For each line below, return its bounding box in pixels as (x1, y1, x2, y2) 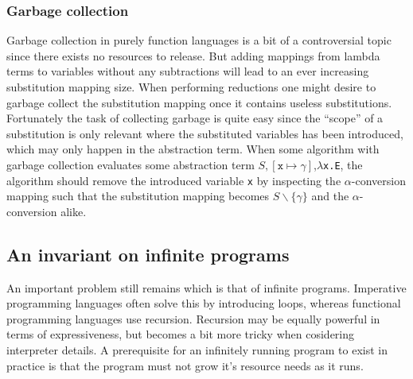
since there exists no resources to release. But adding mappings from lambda (6, 47, 380, 64)
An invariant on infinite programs (6, 242, 290, 266)
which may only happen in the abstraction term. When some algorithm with (6, 141, 380, 157)
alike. (60, 203, 87, 219)
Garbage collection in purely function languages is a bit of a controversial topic (6, 32, 392, 48)
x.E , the (323, 156, 363, 172)
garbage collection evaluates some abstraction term (6, 156, 255, 172)
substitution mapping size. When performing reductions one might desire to (6, 79, 376, 95)
